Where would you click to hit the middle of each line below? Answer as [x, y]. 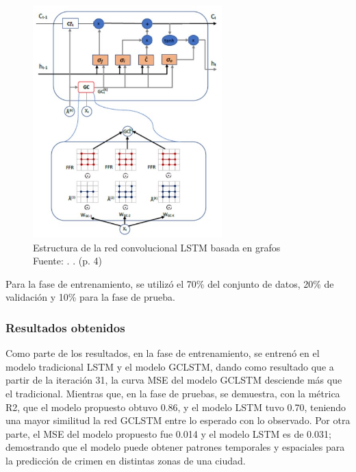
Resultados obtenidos [65, 327]
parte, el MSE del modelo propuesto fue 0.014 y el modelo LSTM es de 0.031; [168, 433]
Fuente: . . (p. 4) [67, 261]
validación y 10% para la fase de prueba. [90, 297]
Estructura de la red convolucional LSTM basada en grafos [157, 247]
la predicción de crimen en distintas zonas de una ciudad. [126, 460]
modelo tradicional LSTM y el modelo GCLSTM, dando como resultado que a [170, 366]
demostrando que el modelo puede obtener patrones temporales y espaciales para [175, 447]
